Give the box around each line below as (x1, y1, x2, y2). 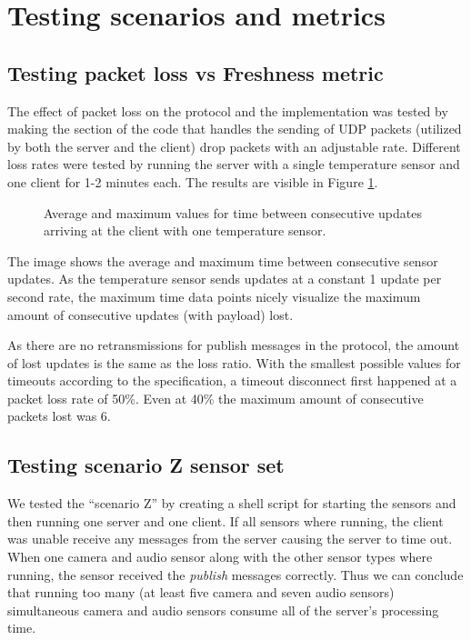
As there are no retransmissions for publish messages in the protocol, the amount (7, 335, 460, 355)
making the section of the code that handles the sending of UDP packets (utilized (7, 119, 462, 138)
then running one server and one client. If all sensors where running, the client (7, 511, 444, 530)
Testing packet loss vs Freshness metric (7, 58, 384, 86)
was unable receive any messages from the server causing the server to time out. (7, 529, 453, 548)
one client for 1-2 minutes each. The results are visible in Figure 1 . (7, 172, 378, 191)
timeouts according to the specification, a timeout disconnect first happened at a (7, 371, 457, 390)
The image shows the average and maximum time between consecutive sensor (7, 251, 438, 270)
